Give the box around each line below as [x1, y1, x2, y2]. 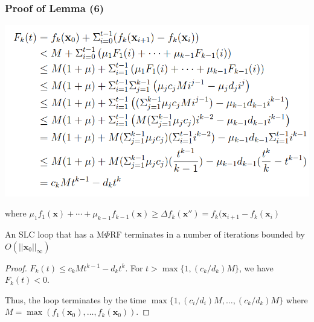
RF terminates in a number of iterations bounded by [110, 227, 305, 240]
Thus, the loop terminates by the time [5, 293, 147, 306]
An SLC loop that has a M [5, 227, 104, 240]
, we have [239, 261, 274, 274]
